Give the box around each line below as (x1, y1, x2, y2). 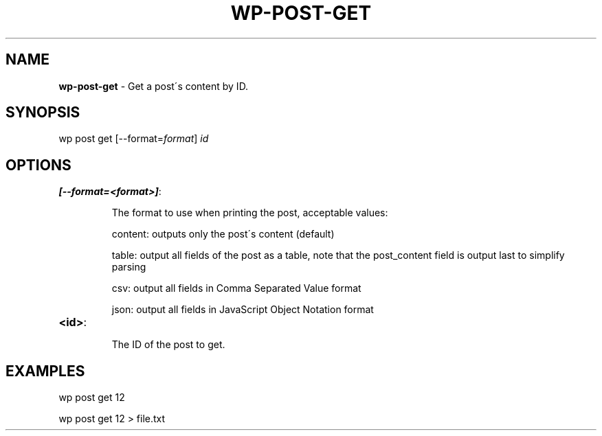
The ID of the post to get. (111, 339, 225, 351)
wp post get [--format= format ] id (58, 133, 209, 145)
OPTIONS (5, 156, 71, 174)
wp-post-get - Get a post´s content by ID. (58, 80, 249, 92)
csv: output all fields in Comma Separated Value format (111, 282, 361, 295)
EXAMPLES (5, 362, 85, 380)
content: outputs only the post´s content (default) (111, 228, 335, 240)
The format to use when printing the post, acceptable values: (111, 207, 388, 219)
